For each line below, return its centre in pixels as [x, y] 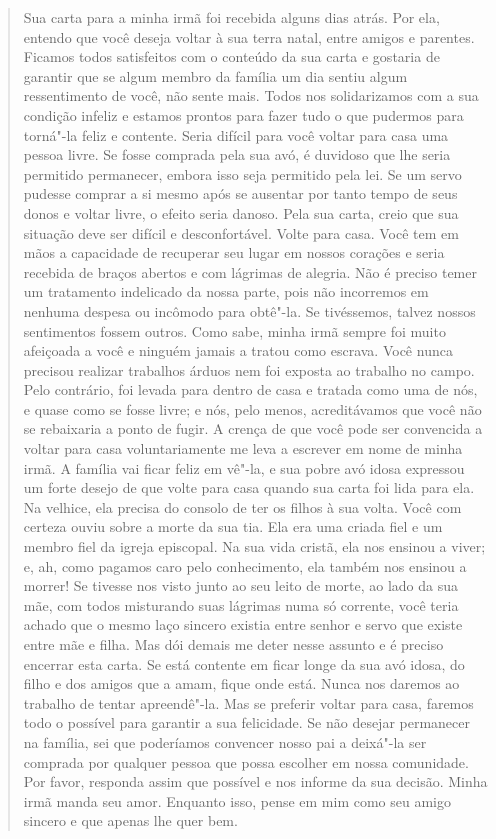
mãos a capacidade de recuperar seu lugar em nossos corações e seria [234, 252]
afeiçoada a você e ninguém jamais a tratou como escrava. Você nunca [238, 350]
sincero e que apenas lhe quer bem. [130, 820]
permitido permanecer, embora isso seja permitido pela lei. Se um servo [242, 173]
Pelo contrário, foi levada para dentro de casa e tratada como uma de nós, [250, 389]
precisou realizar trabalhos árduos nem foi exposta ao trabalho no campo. [249, 369]
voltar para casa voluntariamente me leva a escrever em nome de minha [243, 448]
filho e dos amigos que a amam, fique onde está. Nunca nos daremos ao [241, 683]
